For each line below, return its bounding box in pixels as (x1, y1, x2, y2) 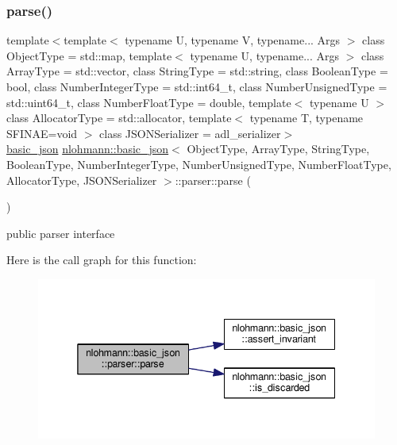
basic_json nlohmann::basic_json (6, 140, 169, 157)
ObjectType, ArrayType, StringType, (187, 140, 370, 157)
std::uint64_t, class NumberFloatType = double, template (6, 94, 291, 110)
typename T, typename (249, 109, 364, 126)
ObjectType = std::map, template (6, 47, 172, 63)
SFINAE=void (6, 125, 78, 141)
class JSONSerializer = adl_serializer (99, 125, 281, 141)
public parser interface (6, 224, 115, 241)
